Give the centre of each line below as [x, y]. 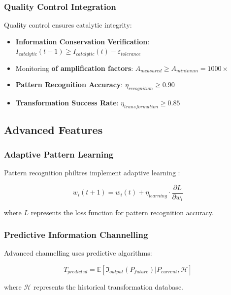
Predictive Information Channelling [76, 234]
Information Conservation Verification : [82, 41]
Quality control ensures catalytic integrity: [68, 25]
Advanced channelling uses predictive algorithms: [78, 252]
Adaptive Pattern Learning [59, 154]
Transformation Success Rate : [67, 103]
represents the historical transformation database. [108, 286]
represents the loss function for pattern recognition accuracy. [122, 213]
